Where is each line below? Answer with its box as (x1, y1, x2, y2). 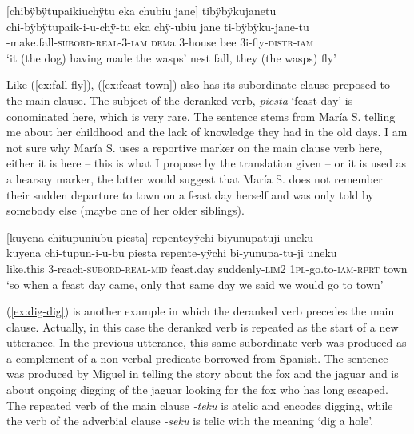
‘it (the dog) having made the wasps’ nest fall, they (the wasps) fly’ (6, 49, 336, 66)
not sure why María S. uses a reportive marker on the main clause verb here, (6, 139, 383, 155)
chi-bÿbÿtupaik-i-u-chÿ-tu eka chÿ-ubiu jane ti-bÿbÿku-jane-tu (6, 18, 309, 34)
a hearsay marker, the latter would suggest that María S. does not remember (6, 170, 383, 187)
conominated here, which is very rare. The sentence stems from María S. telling (6, 107, 396, 124)
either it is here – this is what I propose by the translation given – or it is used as (6, 155, 407, 171)
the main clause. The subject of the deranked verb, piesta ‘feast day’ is (6, 91, 353, 108)
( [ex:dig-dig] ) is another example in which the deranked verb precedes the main (6, 303, 395, 319)
